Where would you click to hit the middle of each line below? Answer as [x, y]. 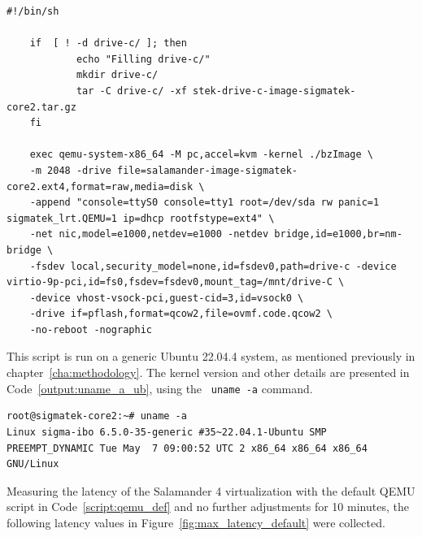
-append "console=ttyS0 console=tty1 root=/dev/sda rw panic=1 [204, 203]
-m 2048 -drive [70, 170]
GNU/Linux [33, 464]
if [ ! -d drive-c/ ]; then [108, 43]
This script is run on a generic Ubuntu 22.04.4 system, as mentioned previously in [211, 356]
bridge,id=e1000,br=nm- [338, 234]
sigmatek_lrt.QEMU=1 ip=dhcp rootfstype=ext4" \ [141, 218]
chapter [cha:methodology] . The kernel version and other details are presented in [208, 372]
